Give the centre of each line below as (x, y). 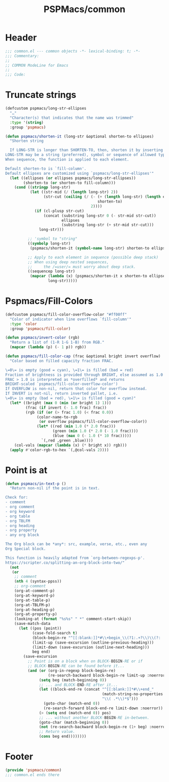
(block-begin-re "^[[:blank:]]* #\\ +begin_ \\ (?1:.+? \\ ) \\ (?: (96, 638)
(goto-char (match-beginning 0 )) (74, 722)
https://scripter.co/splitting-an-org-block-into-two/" (65, 563)
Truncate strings (41, 95)
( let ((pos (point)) (40, 628)
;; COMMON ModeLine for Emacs (37, 65)
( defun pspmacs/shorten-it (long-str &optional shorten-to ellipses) (80, 136)
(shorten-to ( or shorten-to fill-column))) (69, 183)
